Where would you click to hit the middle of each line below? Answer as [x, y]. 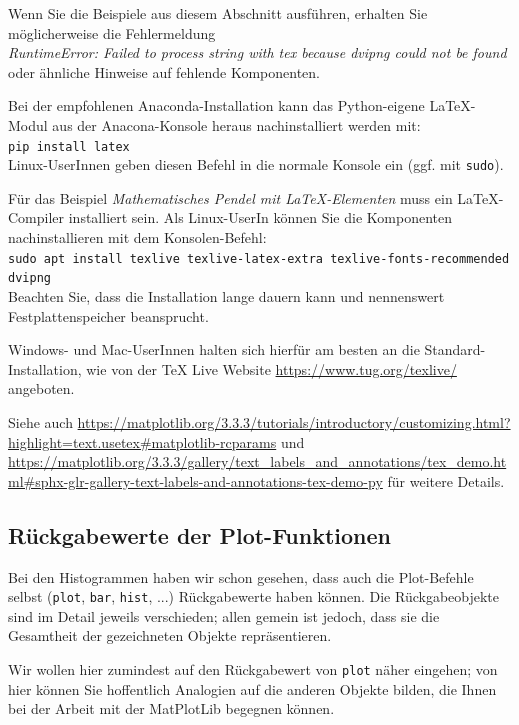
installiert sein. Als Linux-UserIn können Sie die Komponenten [260, 217]
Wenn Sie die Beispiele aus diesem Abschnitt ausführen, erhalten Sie [218, 13]
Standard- [455, 349]
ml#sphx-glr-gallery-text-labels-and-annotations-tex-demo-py [195, 480]
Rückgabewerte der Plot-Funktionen [199, 534]
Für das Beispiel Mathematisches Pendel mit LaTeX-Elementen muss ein [230, 197]
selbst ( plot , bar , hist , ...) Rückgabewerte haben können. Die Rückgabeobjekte [254, 596]
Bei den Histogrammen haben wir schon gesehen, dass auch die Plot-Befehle [241, 576]
